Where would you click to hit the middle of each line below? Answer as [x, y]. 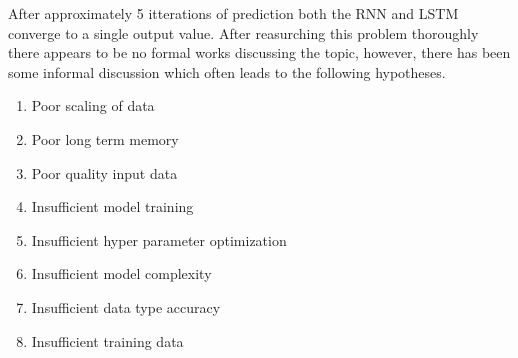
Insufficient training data [107, 340]
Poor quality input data [104, 172]
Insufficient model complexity [121, 273]
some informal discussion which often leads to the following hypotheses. [227, 71]
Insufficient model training [112, 206]
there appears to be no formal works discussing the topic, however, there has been [259, 52]
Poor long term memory [105, 138]
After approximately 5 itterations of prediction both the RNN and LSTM [233, 13]
